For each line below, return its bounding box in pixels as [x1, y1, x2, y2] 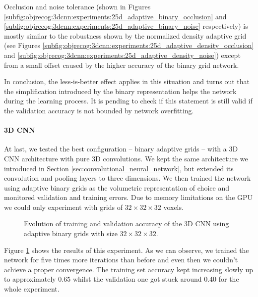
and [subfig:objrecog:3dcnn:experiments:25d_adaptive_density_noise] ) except [4, 49, 241, 60]
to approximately [4, 274, 56, 284]
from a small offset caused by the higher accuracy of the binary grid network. [4, 59, 239, 70]
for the [218, 274, 239, 284]
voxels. [163, 201, 184, 212]
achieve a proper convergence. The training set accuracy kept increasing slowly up [4, 264, 254, 274]
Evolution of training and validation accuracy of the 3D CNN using [24, 218, 229, 229]
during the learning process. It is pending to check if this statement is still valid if [4, 96, 253, 106]
